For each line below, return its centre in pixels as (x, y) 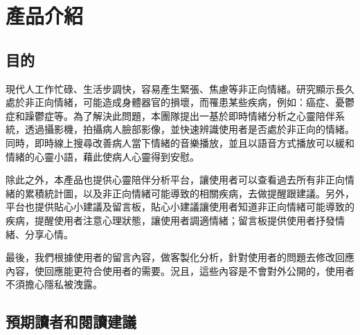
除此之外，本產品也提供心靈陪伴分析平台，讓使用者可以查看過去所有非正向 (175, 180)
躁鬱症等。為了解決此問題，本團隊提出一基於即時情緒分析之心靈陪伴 (180, 115)
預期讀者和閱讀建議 (71, 322)
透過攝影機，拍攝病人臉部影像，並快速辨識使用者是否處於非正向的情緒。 (189, 129)
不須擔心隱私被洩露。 (54, 284)
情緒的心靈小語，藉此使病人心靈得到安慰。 (102, 156)
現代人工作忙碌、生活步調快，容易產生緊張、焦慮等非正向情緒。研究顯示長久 (180, 88)
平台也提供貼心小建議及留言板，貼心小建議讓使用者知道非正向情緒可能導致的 (180, 207)
